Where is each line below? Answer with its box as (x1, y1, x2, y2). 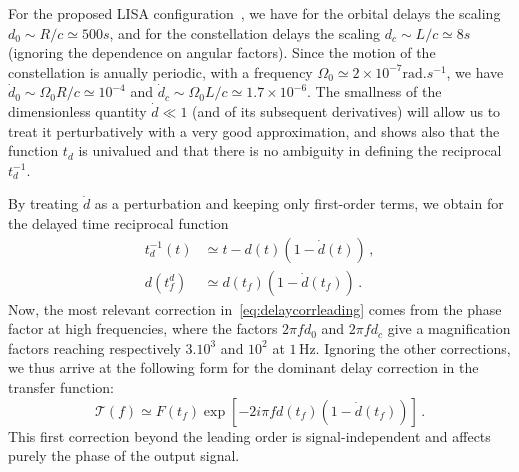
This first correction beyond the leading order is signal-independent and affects (8, 425, 491, 446)
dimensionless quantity (8, 100, 147, 121)
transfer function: (8, 376, 114, 397)
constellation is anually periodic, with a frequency (8, 61, 313, 82)
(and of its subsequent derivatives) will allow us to (192, 100, 501, 121)
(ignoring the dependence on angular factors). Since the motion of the (8, 42, 436, 63)
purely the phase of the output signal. (8, 445, 240, 466)
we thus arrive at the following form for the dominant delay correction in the (8, 357, 479, 378)
